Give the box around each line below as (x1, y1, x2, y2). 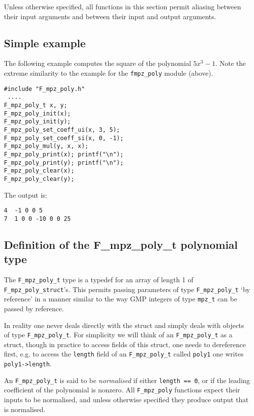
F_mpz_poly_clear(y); (4, 175, 75, 182)
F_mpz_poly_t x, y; (4, 101, 67, 109)
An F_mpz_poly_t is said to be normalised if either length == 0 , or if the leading (4, 375, 250, 385)
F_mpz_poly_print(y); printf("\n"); (4, 159, 124, 166)
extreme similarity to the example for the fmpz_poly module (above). (4, 67, 213, 78)
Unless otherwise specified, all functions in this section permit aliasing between (4, 1, 241, 11)
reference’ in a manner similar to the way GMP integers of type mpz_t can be (4, 294, 237, 304)
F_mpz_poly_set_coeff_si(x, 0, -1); (4, 134, 124, 142)
